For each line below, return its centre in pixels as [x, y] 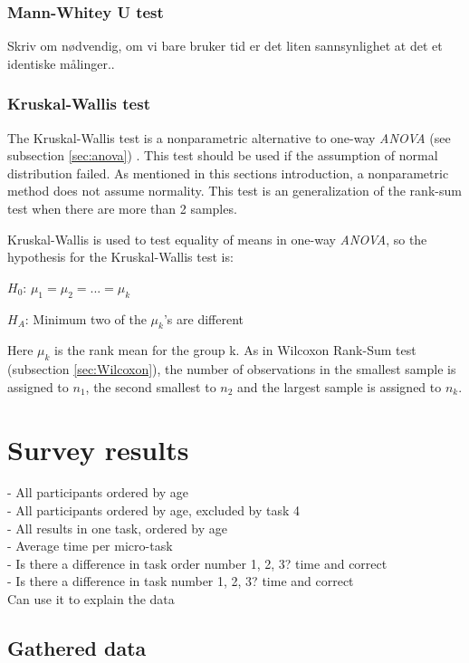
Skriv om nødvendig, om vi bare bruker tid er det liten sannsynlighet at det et [225, 46]
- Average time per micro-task [90, 546]
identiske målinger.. [61, 63]
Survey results [98, 449]
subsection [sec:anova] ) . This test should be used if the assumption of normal [223, 155]
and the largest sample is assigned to [340, 386]
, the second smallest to [151, 386]
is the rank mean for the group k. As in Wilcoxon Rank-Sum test [235, 350]
